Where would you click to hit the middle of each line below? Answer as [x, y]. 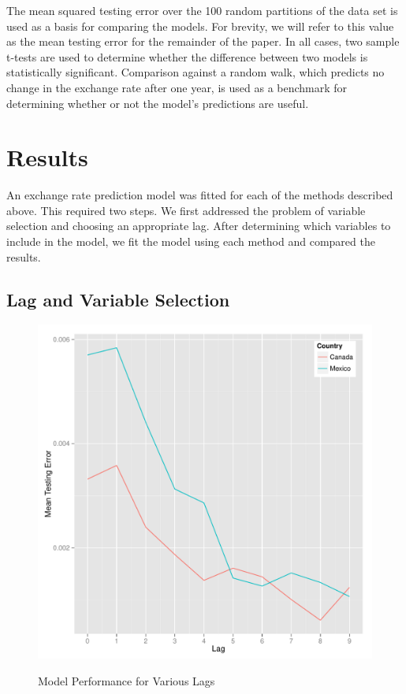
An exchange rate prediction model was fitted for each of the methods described [200, 195]
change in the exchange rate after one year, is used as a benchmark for [177, 87]
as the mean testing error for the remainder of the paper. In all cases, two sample [203, 41]
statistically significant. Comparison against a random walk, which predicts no [196, 72]
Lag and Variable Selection [118, 299]
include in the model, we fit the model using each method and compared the [191, 241]
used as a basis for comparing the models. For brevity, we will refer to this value [200, 26]
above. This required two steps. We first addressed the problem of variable [186, 210]
